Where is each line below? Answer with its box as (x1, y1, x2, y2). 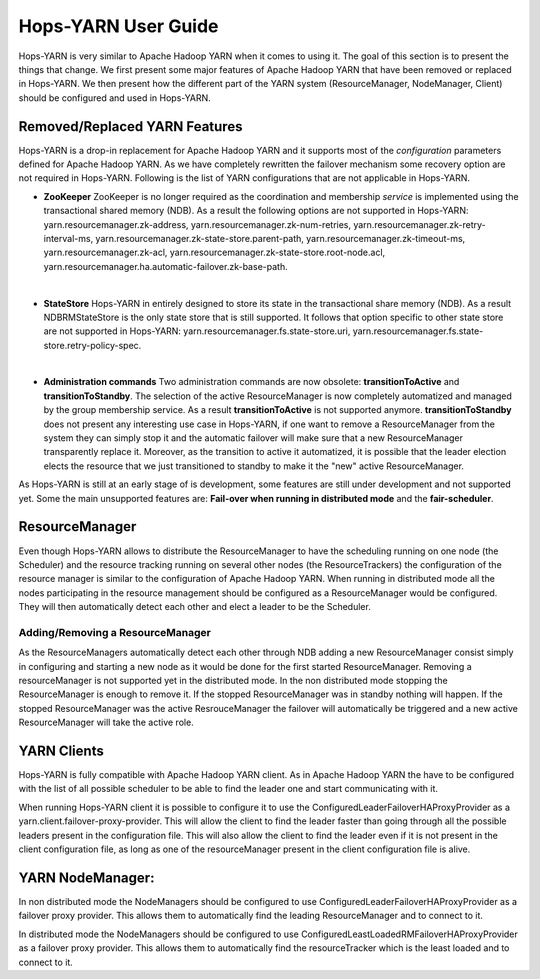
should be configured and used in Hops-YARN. (18, 91, 212, 104)
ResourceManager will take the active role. (18, 716, 194, 729)
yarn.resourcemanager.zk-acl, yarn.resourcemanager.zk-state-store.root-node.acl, (43, 246, 386, 259)
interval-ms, (43, 232, 94, 244)
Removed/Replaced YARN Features (18, 118, 243, 135)
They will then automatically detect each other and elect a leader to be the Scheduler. (18, 601, 372, 613)
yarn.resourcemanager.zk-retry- (353, 218, 487, 230)
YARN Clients (18, 742, 104, 759)
